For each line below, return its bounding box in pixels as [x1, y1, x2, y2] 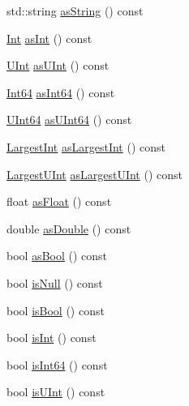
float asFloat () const [6, 193, 112, 210]
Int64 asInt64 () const [6, 83, 115, 100]
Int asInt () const [6, 29, 92, 46]
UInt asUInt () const [6, 57, 110, 74]
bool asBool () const [6, 247, 108, 264]
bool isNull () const [6, 274, 103, 291]
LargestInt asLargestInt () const [6, 138, 165, 155]
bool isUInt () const [6, 383, 105, 400]
